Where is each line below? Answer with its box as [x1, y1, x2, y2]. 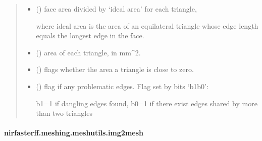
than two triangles [36, 108, 92, 118]
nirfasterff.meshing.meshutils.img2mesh [4, 127, 143, 138]
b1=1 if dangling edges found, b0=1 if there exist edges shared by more [36, 98, 257, 108]
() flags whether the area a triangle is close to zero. [36, 64, 194, 75]
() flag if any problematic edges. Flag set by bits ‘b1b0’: [36, 81, 208, 91]
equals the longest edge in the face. [36, 30, 144, 41]
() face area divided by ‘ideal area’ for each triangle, [36, 4, 197, 14]
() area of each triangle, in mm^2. [36, 47, 141, 57]
